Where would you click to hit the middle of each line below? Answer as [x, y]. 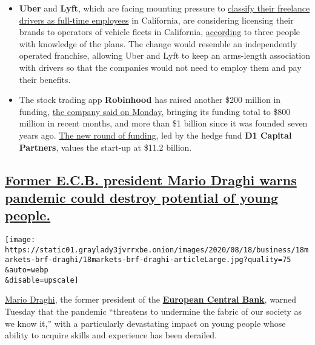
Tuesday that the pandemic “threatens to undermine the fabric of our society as [154, 311]
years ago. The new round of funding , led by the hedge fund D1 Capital [155, 135]
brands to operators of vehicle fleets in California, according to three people [160, 32]
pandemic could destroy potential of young [142, 197]
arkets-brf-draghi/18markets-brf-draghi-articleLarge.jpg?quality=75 [148, 260]
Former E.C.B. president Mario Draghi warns [151, 179]
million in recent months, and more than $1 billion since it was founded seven [163, 123]
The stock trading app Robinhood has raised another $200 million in [150, 100]
